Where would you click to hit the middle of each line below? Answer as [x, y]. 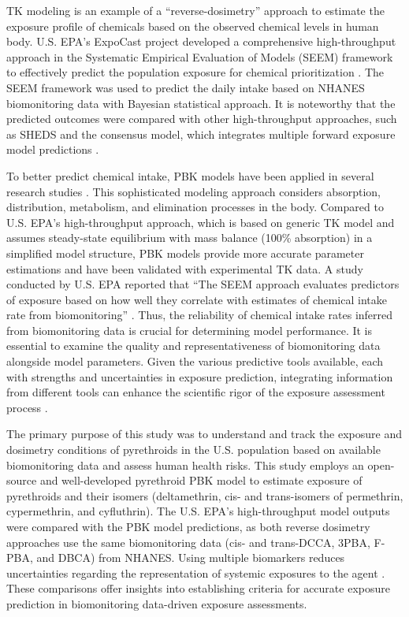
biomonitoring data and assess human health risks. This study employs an [185, 465]
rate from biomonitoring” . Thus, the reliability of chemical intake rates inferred [200, 315]
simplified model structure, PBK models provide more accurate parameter [185, 253]
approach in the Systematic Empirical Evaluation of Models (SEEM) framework [200, 56]
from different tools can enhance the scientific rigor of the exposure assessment [196, 392]
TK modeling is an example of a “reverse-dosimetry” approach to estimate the [195, 10]
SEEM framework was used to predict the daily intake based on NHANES [186, 87]
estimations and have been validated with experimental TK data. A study [185, 268]
